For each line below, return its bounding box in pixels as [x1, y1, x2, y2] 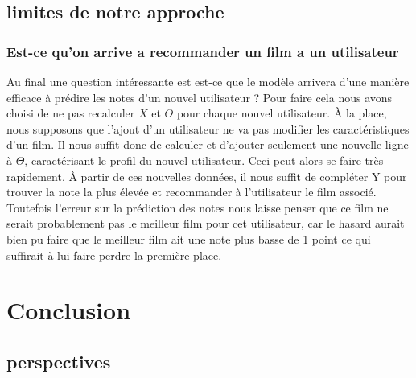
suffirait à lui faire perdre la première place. [6, 246, 222, 263]
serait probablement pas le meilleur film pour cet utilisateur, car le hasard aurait [6, 215, 405, 232]
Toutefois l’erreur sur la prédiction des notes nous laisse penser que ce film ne [6, 199, 389, 216]
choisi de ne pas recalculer [6, 105, 135, 121]
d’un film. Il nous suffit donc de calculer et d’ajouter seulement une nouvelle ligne [6, 136, 409, 153]
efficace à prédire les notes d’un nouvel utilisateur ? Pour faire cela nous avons [6, 88, 393, 105]
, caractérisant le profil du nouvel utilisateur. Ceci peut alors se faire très [24, 151, 384, 168]
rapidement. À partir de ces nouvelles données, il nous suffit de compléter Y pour [6, 167, 407, 184]
